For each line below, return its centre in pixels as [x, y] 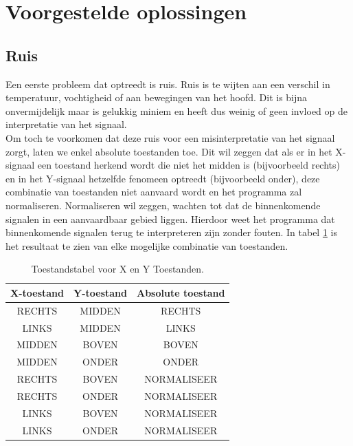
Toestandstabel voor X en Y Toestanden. [117, 269]
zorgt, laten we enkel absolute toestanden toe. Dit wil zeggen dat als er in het [169, 151]
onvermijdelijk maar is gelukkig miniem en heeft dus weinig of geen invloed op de [177, 110]
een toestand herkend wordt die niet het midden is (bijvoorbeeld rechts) [189, 165]
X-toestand [37, 292]
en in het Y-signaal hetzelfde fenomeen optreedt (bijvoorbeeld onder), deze [163, 178]
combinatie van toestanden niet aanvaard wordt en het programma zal [154, 192]
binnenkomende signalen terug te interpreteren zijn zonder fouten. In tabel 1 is [171, 232]
